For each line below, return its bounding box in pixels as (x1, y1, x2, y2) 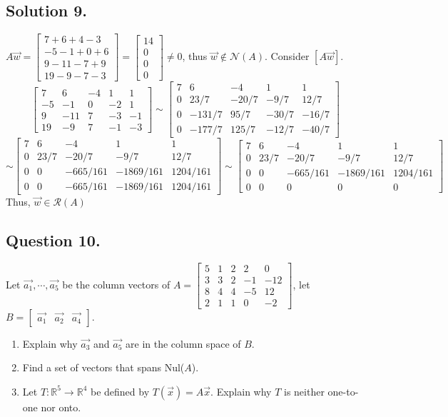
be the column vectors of (62, 276, 170, 291)
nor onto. (41, 399, 81, 414)
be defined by (90, 383, 150, 398)
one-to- (327, 383, 359, 398)
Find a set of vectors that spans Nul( (22, 360, 185, 375)
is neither (284, 383, 325, 398)
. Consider (265, 49, 310, 64)
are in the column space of (126, 336, 241, 351)
